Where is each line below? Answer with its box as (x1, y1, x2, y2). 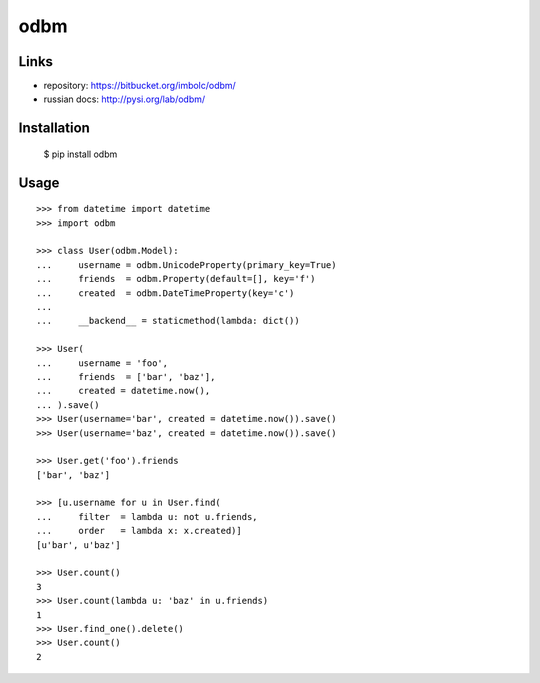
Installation (18, 120, 90, 137)
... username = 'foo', (36, 357, 169, 369)
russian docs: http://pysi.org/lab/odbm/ (43, 93, 206, 105)
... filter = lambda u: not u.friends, (36, 511, 259, 522)
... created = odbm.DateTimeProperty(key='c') (36, 287, 295, 299)
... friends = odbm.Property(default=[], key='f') (36, 273, 316, 285)
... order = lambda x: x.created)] (36, 525, 242, 537)
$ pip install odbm (43, 148, 118, 160)
